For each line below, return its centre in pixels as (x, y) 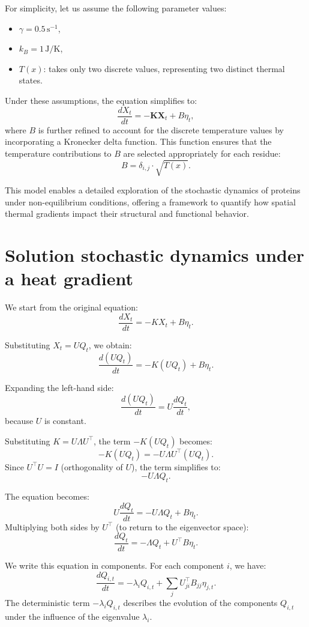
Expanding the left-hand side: (59, 387)
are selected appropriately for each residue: (202, 153)
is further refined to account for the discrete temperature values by (161, 129)
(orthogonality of (92, 466)
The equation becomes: (47, 496)
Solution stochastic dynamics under (154, 254)
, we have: (248, 565)
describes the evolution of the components (200, 603)
